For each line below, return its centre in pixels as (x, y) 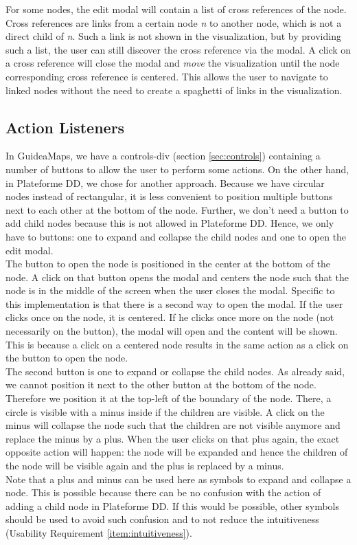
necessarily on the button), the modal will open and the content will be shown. (172, 331)
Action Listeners (65, 127)
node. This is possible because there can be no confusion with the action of (163, 492)
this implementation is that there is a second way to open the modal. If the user (174, 303)
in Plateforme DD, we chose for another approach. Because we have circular (165, 182)
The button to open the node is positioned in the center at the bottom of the (168, 264)
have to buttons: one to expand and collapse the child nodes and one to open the (176, 236)
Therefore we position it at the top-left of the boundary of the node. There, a (169, 398)
